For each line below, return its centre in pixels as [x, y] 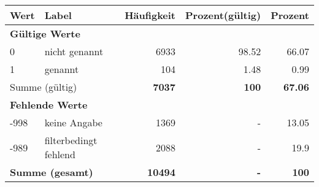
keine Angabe [73, 122]
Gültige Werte [45, 33]
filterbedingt [71, 140]
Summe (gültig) [44, 87]
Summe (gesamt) [52, 172]
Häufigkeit [150, 15]
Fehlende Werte [49, 105]
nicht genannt [74, 51]
